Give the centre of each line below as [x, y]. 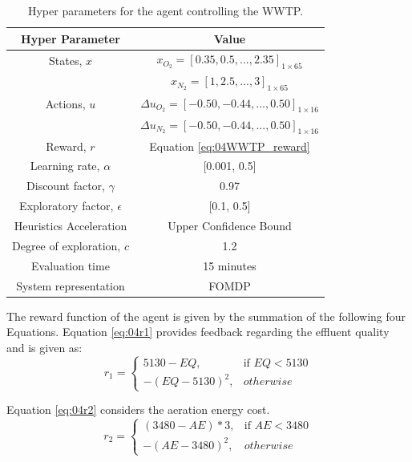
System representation [71, 285]
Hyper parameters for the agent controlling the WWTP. [166, 10]
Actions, [65, 103]
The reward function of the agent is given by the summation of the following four [206, 316]
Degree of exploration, [67, 245]
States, [65, 60]
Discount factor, [66, 186]
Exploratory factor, [67, 206]
